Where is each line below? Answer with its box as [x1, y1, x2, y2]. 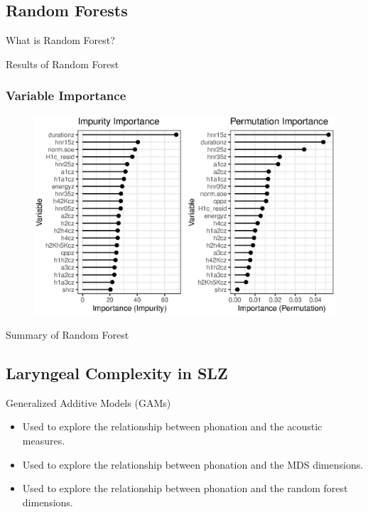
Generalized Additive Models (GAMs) [6, 395, 171, 410]
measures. [22, 432, 65, 447]
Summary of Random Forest [6, 327, 129, 342]
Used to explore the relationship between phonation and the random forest [22, 481, 348, 496]
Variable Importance [6, 87, 126, 104]
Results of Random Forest [6, 56, 119, 71]
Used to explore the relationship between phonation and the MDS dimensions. [22, 457, 364, 472]
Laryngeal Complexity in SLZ [6, 361, 228, 383]
